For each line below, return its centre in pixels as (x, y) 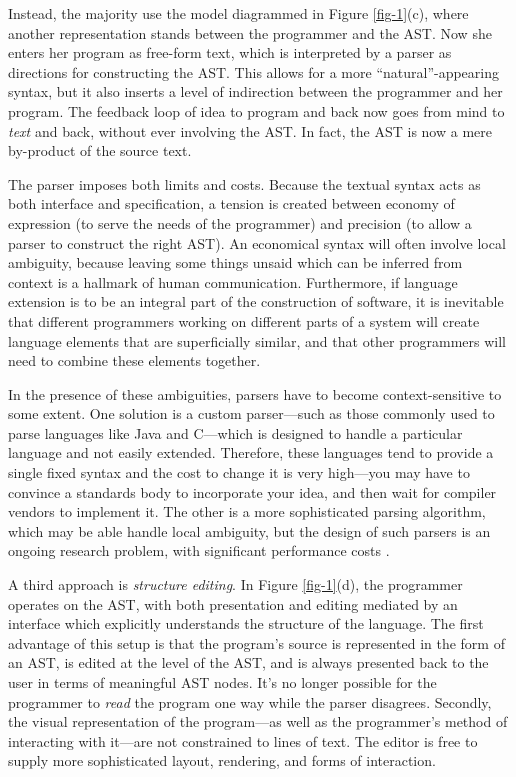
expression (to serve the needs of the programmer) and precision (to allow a (240, 222)
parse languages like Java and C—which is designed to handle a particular (235, 432)
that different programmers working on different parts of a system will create (244, 320)
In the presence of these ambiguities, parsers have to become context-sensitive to (255, 393)
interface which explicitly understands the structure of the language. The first (246, 623)
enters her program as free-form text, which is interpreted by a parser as (230, 52)
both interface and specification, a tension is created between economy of (231, 203)
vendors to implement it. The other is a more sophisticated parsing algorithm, (247, 511)
